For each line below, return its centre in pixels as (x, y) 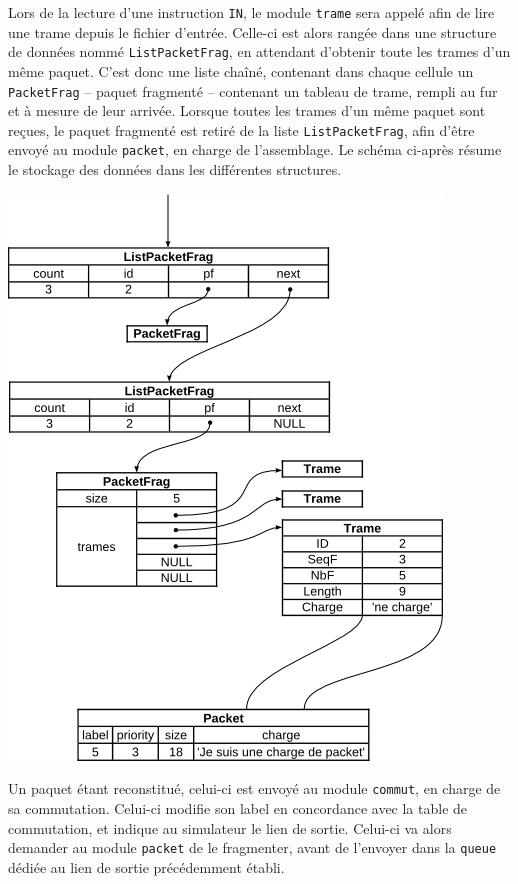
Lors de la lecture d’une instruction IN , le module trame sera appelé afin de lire (251, 12)
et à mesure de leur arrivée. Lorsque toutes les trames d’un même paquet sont (247, 110)
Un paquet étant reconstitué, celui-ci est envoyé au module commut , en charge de (254, 788)
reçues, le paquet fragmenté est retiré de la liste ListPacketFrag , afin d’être (241, 129)
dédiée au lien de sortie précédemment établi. (146, 866)
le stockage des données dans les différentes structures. (175, 169)
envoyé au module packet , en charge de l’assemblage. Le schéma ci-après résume (255, 149)
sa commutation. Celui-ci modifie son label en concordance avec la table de (238, 807)
